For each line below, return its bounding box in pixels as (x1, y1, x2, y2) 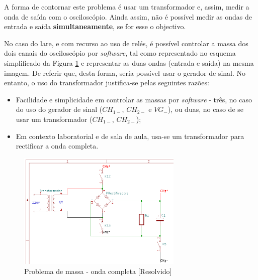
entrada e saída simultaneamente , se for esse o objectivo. (4, 21, 186, 32)
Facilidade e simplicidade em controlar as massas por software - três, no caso (16, 94, 252, 104)
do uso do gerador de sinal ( (16, 104, 103, 114)
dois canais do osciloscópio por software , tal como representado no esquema (4, 48, 236, 58)
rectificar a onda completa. (16, 141, 99, 151)
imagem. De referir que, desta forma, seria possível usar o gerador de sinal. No (4, 67, 246, 78)
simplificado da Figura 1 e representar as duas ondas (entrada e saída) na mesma (4, 57, 254, 68)
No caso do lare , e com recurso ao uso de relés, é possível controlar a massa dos (4, 38, 248, 48)
